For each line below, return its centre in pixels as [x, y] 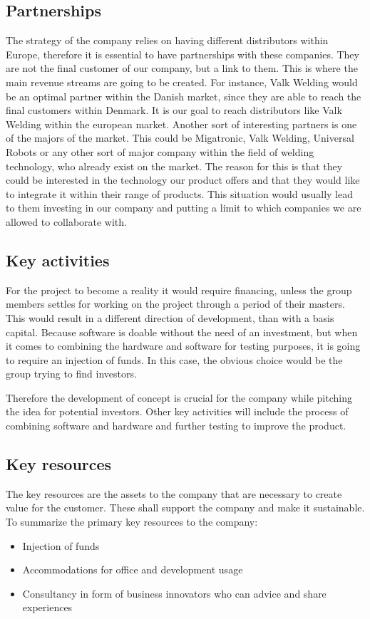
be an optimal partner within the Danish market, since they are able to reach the [184, 96]
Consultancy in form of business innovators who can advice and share [174, 593]
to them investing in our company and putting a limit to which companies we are [184, 208]
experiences [47, 607]
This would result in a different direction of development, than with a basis [170, 317]
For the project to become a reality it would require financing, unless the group [179, 290]
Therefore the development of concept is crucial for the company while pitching [179, 397]
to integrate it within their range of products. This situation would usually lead [180, 193]
